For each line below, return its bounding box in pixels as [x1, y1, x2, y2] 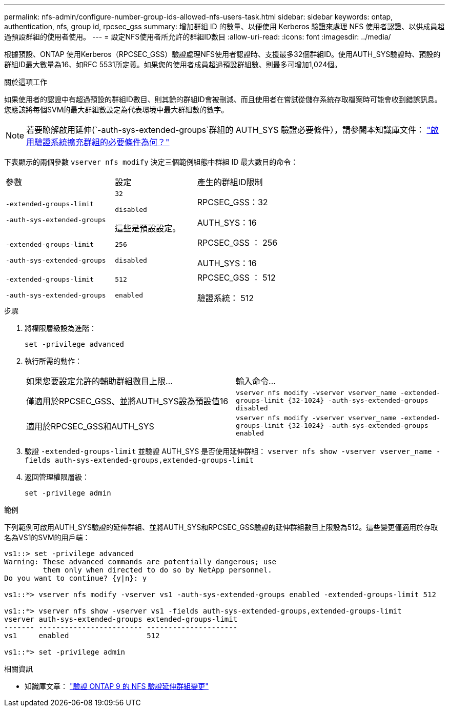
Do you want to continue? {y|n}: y [4, 574, 147, 582]
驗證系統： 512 [197, 293, 254, 303]
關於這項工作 [4, 77, 47, 86]
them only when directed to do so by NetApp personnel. [43, 566, 272, 574]
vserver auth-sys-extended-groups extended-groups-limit [4, 615, 238, 623]
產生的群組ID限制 [197, 177, 263, 187]
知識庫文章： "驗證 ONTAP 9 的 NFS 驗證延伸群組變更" [25, 682, 209, 690]
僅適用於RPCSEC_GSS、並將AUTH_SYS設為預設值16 [26, 396, 229, 406]
